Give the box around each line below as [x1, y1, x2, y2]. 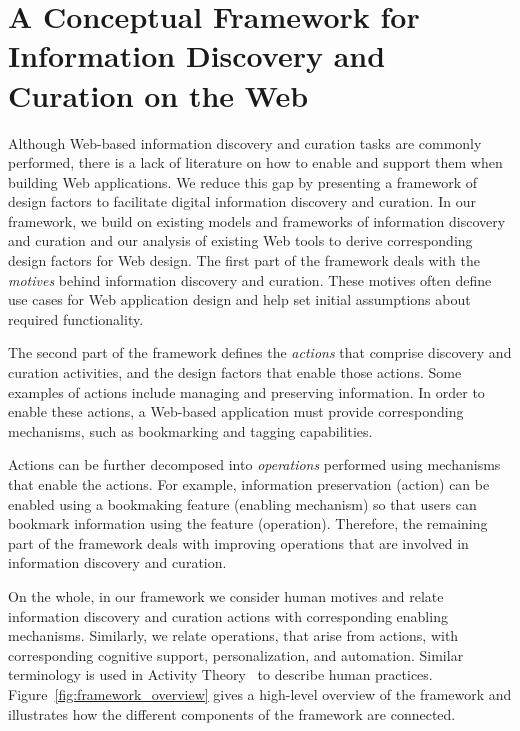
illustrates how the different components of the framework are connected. [8, 703, 456, 724]
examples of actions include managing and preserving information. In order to [8, 381, 485, 402]
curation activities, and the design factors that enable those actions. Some [8, 362, 462, 383]
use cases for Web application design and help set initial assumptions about [8, 289, 471, 310]
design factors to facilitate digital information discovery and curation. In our [8, 191, 476, 212]
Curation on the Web [8, 74, 309, 115]
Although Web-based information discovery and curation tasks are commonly [8, 132, 482, 153]
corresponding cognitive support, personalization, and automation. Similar [8, 644, 464, 665]
